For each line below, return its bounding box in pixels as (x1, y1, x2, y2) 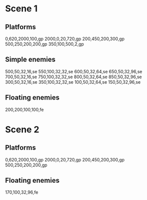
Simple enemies (5, 55, 56, 64)
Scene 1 (5, 3, 38, 14)
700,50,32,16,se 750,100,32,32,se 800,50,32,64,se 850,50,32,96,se (5, 74, 142, 80)
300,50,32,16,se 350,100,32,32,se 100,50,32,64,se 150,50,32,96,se (5, 79, 141, 85)
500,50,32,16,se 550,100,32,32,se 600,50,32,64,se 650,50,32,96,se (5, 68, 143, 74)
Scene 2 (5, 124, 40, 135)
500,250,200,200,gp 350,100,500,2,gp (5, 41, 84, 47)
